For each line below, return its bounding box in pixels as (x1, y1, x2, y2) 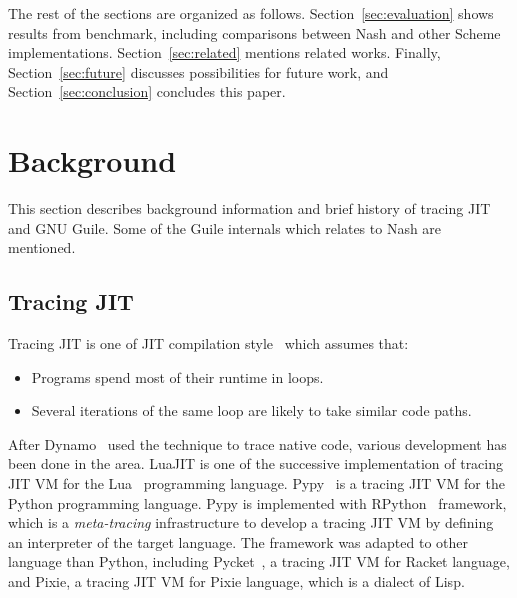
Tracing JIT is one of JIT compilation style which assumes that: (8, 333, 409, 354)
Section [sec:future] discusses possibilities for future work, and (8, 61, 389, 82)
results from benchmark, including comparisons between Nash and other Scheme (8, 22, 501, 43)
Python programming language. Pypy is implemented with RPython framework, (8, 492, 507, 513)
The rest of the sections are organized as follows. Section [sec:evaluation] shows (8, 3, 494, 23)
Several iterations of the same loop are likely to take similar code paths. (31, 400, 472, 421)
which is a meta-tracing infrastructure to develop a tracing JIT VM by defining (8, 512, 494, 533)
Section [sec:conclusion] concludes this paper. (8, 81, 286, 102)
